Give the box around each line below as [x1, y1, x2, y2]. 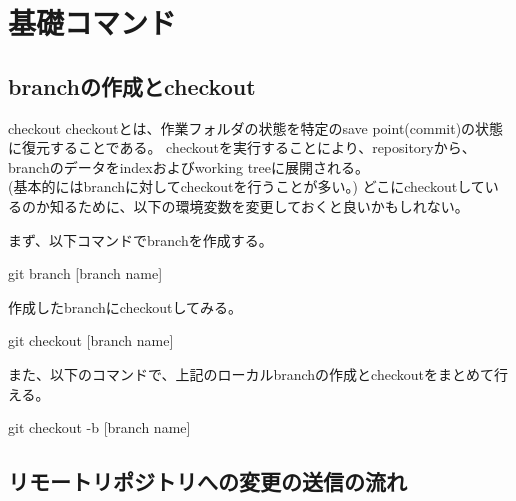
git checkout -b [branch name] [8, 417, 191, 438]
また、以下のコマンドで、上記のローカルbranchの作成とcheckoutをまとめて [8, 363, 494, 384]
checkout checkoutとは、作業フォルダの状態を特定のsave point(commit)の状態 [8, 117, 504, 138]
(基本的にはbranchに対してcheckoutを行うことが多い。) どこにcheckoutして [8, 176, 485, 197]
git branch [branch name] [8, 263, 163, 284]
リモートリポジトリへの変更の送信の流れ [8, 466, 407, 497]
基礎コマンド [8, 2, 177, 43]
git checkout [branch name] [8, 330, 174, 351]
